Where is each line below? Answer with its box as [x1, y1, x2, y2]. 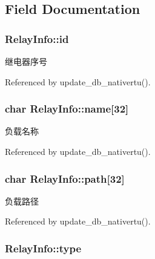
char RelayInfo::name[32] [5, 101, 129, 116]
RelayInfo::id [5, 31, 69, 46]
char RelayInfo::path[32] [5, 171, 125, 186]
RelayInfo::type [5, 240, 81, 255]
